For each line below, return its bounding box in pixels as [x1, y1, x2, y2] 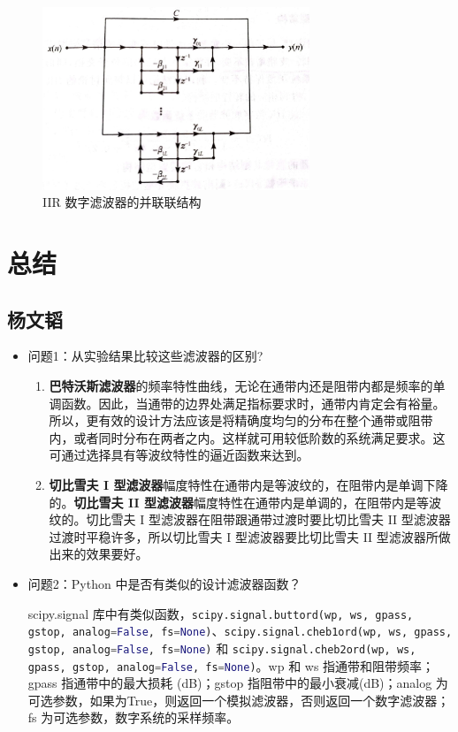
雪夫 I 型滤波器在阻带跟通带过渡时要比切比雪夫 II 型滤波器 [111, 510, 451, 529]
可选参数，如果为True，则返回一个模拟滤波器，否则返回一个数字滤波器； [27, 690, 450, 709]
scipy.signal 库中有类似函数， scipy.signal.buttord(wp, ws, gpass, [27, 604, 414, 622]
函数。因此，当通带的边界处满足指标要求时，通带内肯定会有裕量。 [61, 393, 446, 412]
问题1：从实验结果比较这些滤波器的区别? [27, 347, 263, 365]
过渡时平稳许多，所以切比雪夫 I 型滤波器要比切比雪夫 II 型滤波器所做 [49, 527, 451, 545]
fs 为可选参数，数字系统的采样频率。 [27, 708, 240, 727]
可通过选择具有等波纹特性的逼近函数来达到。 [49, 446, 309, 464]
